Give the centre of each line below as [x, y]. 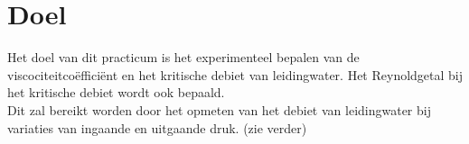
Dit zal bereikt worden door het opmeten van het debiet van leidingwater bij [219, 109]
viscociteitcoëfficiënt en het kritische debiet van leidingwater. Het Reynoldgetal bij [235, 74]
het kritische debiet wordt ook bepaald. [116, 92]
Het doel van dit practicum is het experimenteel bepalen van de [183, 57]
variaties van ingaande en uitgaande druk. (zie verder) [157, 127]
